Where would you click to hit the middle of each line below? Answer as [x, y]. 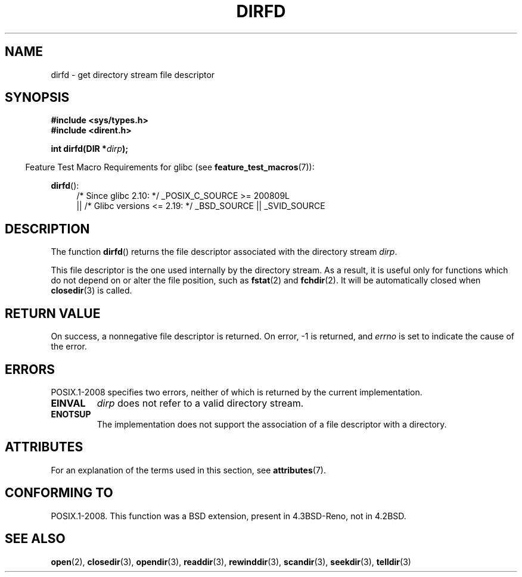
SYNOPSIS [37, 98]
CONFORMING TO [59, 493]
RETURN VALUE [53, 313]
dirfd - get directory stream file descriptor [133, 74]
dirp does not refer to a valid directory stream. [200, 403]
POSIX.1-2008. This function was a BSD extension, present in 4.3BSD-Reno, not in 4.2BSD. [229, 516]
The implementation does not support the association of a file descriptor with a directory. [272, 424]
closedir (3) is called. [91, 291]
